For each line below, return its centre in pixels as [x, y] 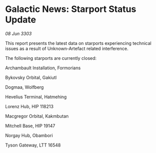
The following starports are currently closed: [51, 58]
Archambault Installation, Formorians [43, 68]
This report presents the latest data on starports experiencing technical [78, 43]
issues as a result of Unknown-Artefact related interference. [67, 48]
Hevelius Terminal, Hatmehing [36, 97]
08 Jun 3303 [18, 33]
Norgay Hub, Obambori [29, 135]
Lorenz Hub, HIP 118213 [29, 106]
